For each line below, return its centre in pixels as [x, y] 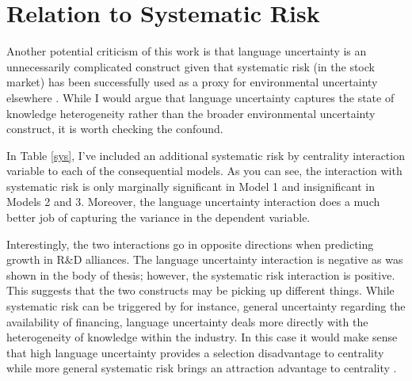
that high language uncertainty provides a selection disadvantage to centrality [195, 352]
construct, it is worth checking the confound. [115, 129]
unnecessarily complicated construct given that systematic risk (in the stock [191, 66]
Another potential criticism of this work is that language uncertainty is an [187, 51]
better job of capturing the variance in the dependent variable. [158, 217]
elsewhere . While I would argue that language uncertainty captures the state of [200, 97]
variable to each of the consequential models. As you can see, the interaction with [204, 171]
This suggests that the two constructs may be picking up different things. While [200, 290]
